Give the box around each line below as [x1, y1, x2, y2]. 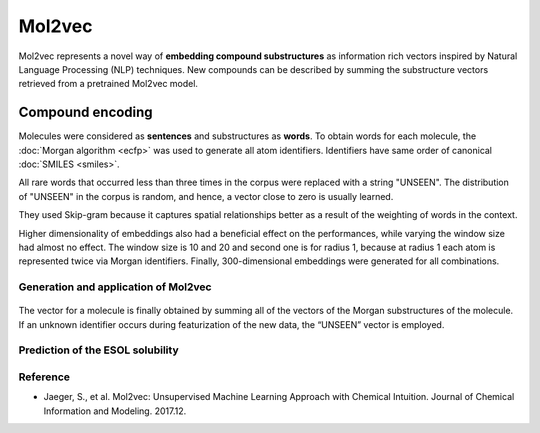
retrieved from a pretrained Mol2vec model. [18, 78, 199, 90]
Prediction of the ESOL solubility [18, 343, 179, 357]
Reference [18, 370, 70, 384]
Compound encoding [18, 104, 154, 121]
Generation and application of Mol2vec [18, 280, 212, 294]
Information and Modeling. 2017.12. [43, 405, 187, 417]
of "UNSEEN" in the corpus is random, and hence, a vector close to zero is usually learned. [18, 190, 394, 202]
